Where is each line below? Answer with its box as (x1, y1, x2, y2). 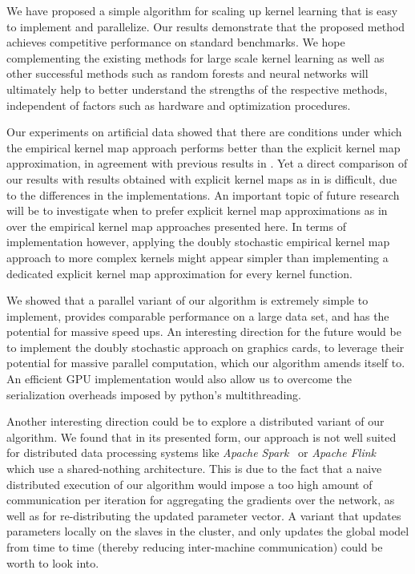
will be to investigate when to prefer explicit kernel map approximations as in (6, 202, 388, 219)
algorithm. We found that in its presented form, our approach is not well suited (6, 428, 397, 445)
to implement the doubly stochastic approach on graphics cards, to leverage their (6, 338, 405, 355)
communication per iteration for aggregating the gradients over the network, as (6, 491, 395, 508)
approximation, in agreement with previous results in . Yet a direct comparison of (6, 155, 408, 172)
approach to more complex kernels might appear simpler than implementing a (6, 249, 389, 265)
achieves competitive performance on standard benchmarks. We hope (6, 34, 345, 51)
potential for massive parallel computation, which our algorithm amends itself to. (6, 354, 405, 371)
